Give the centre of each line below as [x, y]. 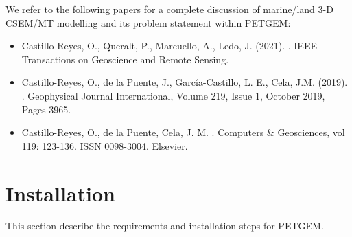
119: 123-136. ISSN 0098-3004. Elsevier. [105, 145]
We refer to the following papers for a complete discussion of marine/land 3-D [169, 9]
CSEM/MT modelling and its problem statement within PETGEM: [148, 22]
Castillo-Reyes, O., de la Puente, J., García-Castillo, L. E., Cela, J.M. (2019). [185, 82]
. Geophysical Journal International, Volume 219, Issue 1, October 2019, [173, 95]
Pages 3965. [46, 109]
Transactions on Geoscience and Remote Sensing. [125, 59]
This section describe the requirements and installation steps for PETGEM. [165, 226]
